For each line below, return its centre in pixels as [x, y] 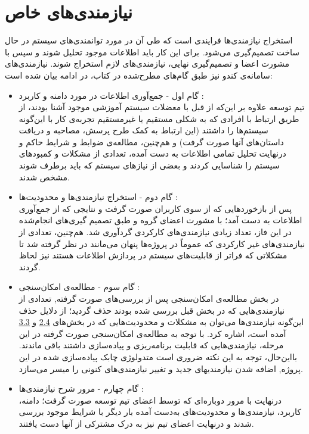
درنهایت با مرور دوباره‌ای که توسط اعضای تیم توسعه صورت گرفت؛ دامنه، [150, 400]
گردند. [30, 266]
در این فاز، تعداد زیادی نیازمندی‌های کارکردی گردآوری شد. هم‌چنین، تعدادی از [155, 232]
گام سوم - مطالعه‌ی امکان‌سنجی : [79, 287]
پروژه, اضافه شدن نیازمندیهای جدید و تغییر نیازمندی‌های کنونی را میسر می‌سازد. [161, 368]
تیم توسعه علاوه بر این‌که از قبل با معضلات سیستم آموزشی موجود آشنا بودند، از [162, 107]
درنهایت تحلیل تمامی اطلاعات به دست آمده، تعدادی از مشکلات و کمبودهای [152, 153]
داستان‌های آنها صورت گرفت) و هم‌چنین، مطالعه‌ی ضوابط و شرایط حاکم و [151, 141]
